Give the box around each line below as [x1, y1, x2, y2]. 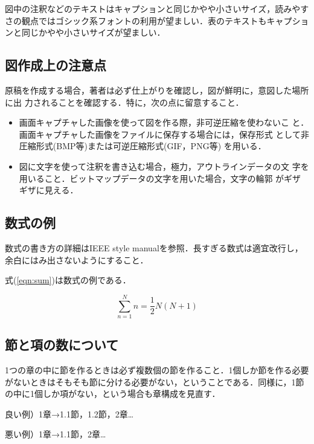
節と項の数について [5, 335, 119, 354]
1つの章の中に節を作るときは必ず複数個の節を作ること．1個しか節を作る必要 [5, 364, 309, 376]
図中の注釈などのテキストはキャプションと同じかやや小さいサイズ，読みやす [5, 2, 309, 14]
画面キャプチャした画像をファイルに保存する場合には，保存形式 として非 [19, 127, 309, 140]
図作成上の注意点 [5, 56, 106, 74]
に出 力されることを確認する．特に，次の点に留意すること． [5, 95, 244, 108]
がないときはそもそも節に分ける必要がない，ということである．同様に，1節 [5, 375, 304, 388]
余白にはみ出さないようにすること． [5, 253, 149, 266]
